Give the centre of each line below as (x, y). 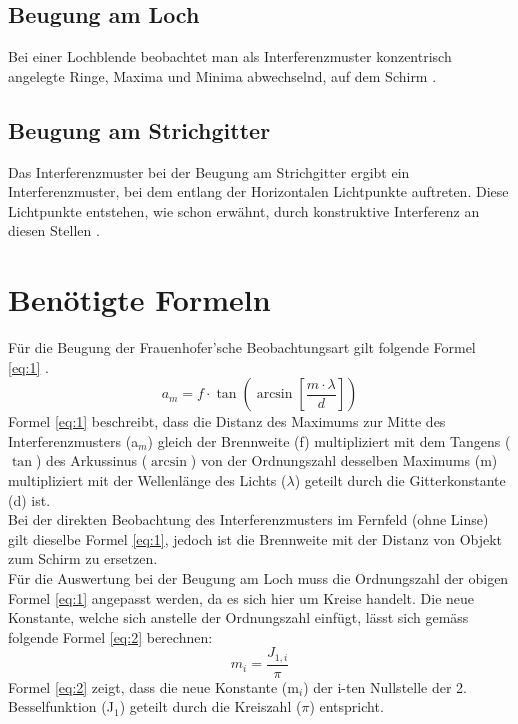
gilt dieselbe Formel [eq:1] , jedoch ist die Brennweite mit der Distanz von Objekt (255, 538)
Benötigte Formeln (139, 299)
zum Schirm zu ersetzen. (83, 558)
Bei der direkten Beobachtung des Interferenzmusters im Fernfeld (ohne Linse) (248, 519)
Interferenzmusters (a (73, 440)
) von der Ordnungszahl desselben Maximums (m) (344, 460)
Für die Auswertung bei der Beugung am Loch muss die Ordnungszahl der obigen (258, 578)
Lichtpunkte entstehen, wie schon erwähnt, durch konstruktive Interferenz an (244, 210)
